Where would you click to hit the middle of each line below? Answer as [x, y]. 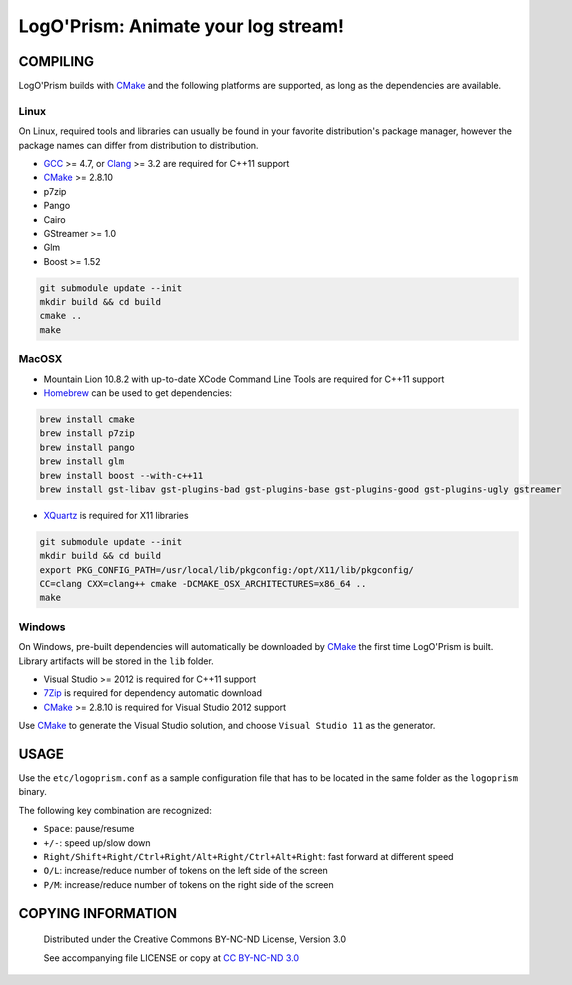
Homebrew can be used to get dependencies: [138, 393]
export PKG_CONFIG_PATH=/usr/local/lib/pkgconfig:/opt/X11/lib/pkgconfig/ [227, 569]
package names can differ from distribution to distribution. [138, 145]
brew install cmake [87, 419]
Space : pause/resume [89, 829]
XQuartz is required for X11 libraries [116, 515]
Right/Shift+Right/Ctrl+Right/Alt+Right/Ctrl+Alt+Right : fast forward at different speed [248, 857]
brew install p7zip [87, 433]
